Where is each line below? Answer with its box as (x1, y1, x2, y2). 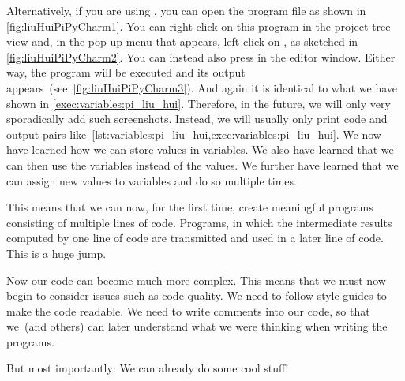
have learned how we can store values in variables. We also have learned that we (6, 141, 394, 158)
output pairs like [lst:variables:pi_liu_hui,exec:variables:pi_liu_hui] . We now (6, 125, 381, 142)
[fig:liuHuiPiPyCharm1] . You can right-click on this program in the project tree (6, 17, 391, 34)
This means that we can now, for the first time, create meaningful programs (6, 199, 373, 215)
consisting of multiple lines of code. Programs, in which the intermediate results (6, 214, 392, 230)
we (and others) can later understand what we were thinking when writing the (6, 318, 388, 334)
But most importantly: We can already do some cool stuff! (6, 360, 289, 376)
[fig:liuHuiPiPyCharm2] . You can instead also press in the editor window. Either (6, 48, 396, 65)
